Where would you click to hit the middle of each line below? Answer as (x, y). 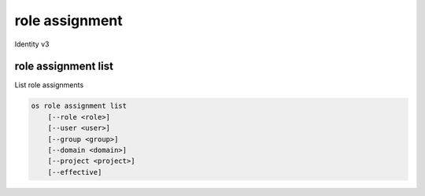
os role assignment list (79, 106)
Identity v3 (32, 44)
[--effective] (75, 172)
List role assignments (49, 85)
